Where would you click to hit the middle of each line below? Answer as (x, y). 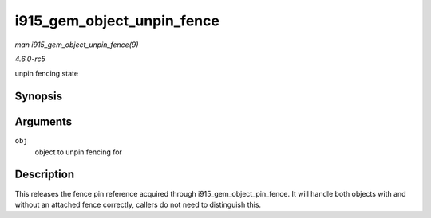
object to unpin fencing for (79, 152)
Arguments (43, 122)
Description (45, 175)
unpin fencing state (47, 74)
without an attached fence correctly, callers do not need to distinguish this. (138, 204)
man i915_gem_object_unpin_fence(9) (77, 45)
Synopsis (39, 97)
